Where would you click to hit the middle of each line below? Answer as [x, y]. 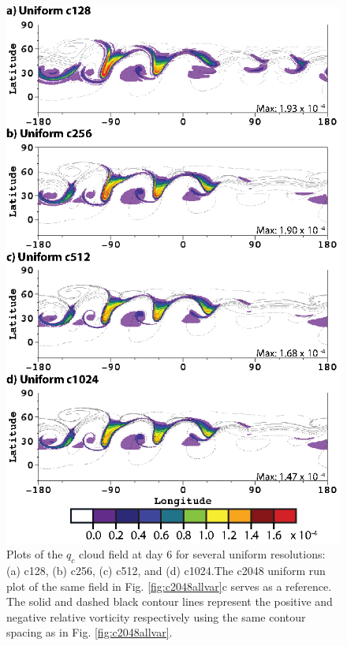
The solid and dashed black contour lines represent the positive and [170, 601]
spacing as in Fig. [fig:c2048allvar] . [90, 632]
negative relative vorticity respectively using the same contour [156, 616]
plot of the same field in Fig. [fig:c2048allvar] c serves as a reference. [169, 586]
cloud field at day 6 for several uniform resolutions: [202, 554]
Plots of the [35, 554]
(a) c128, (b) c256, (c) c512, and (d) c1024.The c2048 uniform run [166, 570]
